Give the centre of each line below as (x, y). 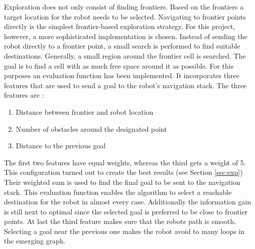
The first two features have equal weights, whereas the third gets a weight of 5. (125, 162)
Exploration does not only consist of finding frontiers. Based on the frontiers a (124, 7)
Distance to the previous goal (61, 146)
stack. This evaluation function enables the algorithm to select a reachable (118, 192)
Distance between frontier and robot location (84, 111)
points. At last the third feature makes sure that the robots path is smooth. (120, 221)
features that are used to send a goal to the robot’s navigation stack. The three (125, 85)
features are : (24, 95)
